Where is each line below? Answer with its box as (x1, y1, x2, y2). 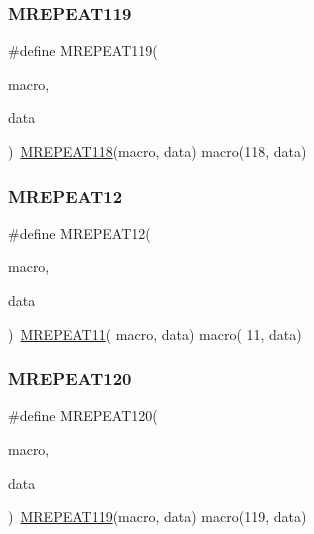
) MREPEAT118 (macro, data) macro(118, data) (8, 141, 307, 161)
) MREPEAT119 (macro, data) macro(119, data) (8, 506, 307, 527)
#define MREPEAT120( (8, 405, 158, 426)
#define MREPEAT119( (8, 40, 158, 61)
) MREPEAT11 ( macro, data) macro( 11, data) (8, 323, 302, 344)
